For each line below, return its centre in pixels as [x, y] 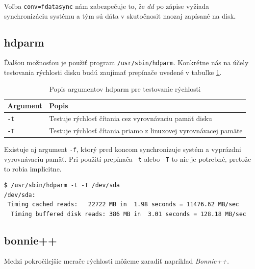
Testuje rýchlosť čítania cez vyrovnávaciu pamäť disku [131, 118]
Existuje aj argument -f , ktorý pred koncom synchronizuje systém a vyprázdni [123, 149]
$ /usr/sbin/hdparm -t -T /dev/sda [62, 185]
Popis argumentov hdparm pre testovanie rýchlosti [125, 88]
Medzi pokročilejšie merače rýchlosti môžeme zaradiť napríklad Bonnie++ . [116, 260]
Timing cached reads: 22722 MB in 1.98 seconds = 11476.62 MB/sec [123, 205]
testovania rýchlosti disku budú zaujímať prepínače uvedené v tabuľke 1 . [113, 72]
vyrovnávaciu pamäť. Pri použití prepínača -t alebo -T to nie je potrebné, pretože [127, 159]
